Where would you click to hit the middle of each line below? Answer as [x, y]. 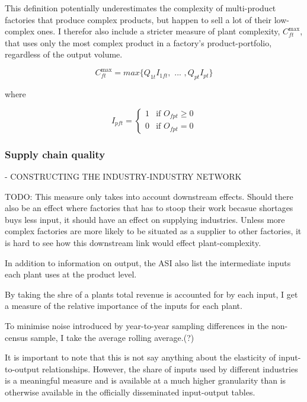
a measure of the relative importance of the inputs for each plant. [124, 306]
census [17, 337]
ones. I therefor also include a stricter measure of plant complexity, [159, 31]
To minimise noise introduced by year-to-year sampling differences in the [137, 326]
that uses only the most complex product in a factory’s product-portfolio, [138, 42]
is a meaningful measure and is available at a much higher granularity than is [145, 380]
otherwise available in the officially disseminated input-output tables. [130, 392]
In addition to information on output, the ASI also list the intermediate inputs [148, 262]
